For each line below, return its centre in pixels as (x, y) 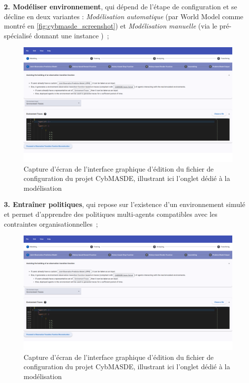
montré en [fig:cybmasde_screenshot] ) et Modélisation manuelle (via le (111, 26)
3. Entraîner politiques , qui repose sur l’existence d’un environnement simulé (125, 204)
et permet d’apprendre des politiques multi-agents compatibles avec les (111, 214)
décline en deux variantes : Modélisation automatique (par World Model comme (124, 16)
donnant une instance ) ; (72, 35)
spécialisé (18, 35)
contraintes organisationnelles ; (51, 223)
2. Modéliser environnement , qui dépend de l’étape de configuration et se (121, 6)
